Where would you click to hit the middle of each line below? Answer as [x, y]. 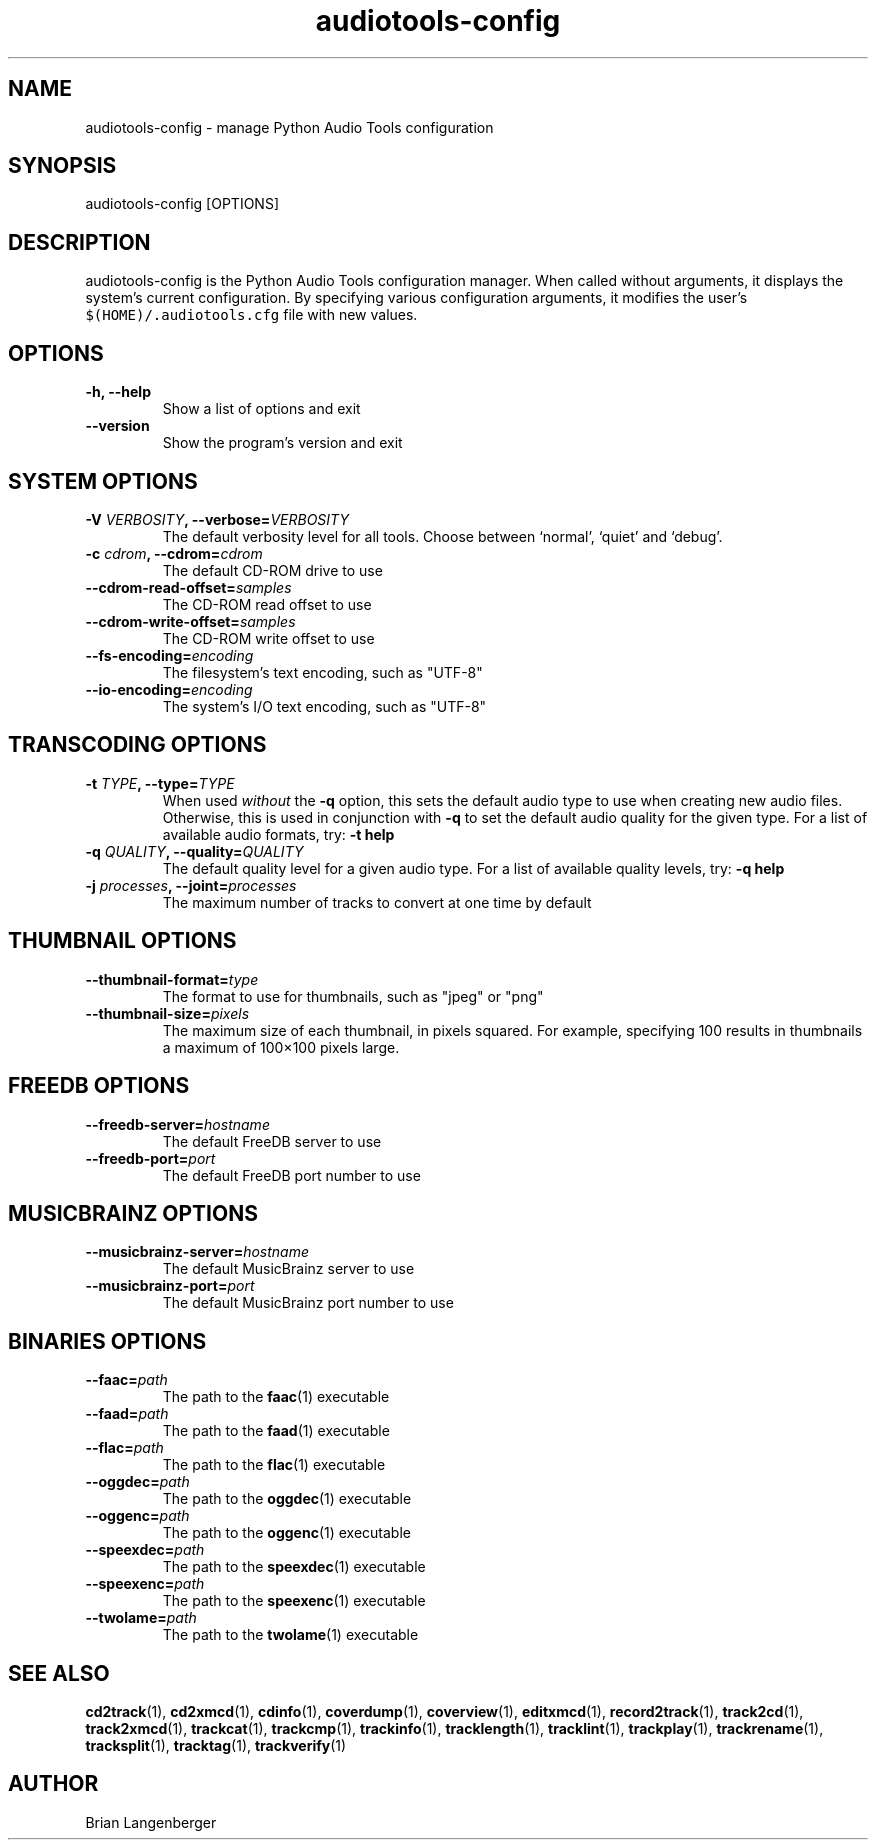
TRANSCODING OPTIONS [137, 745]
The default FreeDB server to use [272, 1141]
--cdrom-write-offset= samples [190, 621]
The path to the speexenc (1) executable [294, 1601]
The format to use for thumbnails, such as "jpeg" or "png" [353, 996]
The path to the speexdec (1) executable [294, 1567]
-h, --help [118, 392]
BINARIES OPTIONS [107, 1341]
